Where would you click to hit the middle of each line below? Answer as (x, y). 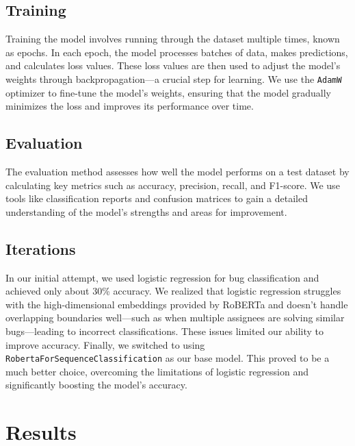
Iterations (41, 248)
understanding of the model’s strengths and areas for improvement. (146, 211)
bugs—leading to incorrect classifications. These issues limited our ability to (165, 331)
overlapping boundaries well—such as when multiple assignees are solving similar (175, 318)
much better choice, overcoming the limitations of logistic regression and (157, 371)
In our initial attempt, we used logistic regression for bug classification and (162, 277)
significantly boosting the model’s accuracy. (96, 385)
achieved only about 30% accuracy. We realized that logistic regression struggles (173, 291)
